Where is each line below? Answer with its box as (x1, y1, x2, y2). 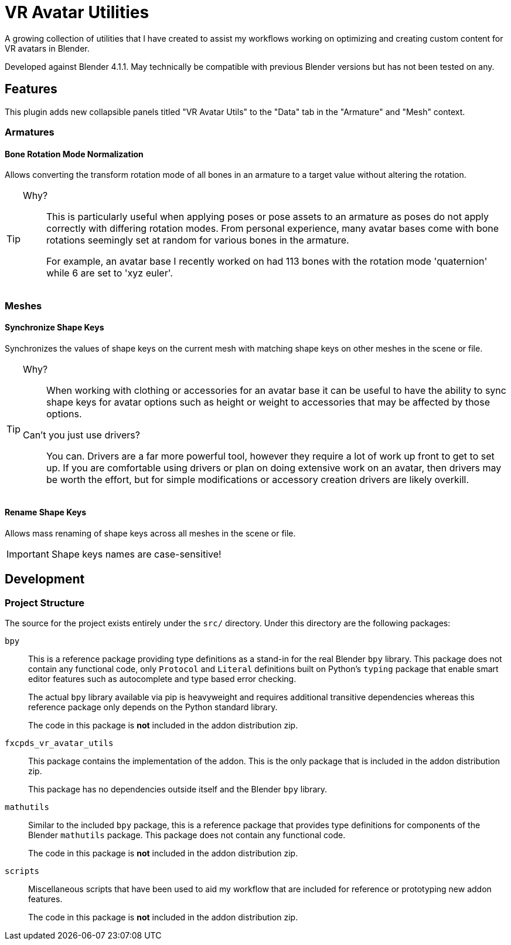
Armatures (5, 126, 54, 138)
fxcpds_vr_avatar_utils (5, 738, 114, 748)
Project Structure (5, 596, 84, 609)
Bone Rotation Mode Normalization (5, 148, 144, 159)
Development (5, 572, 85, 587)
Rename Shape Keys (5, 507, 87, 518)
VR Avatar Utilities (5, 2, 149, 22)
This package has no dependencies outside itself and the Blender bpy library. (28, 784, 328, 795)
